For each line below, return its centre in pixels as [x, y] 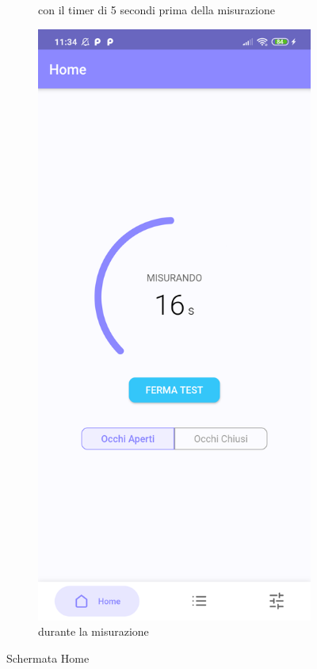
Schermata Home [48, 658]
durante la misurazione [94, 631]
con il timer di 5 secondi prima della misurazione [157, 10]
